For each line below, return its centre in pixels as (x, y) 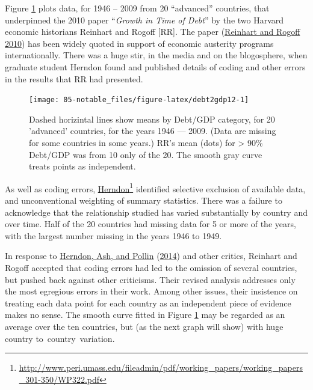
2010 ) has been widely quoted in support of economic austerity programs (139, 43)
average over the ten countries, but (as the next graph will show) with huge (144, 326)
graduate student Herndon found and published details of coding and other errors (155, 66)
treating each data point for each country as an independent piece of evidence (148, 303)
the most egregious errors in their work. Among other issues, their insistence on (151, 291)
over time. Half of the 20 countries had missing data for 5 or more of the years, (150, 224)
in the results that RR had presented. (74, 78)
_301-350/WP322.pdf (59, 379)
